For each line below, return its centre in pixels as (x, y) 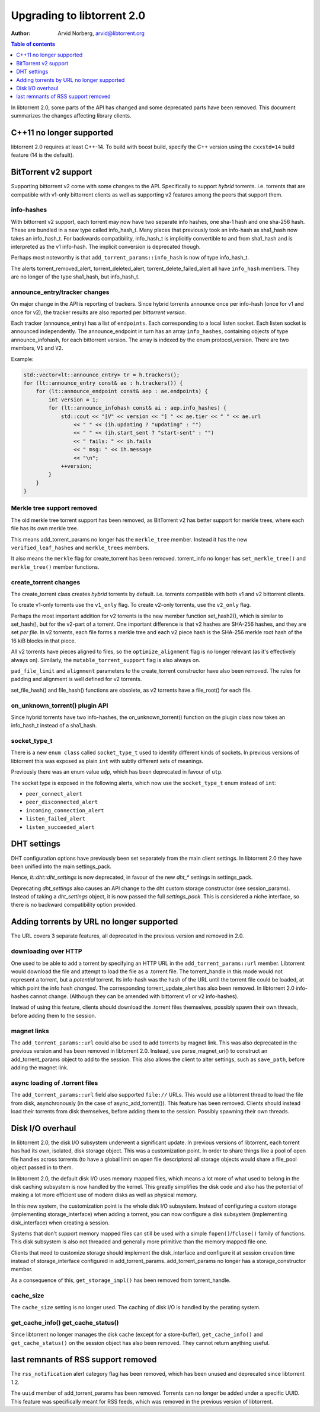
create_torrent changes (46, 582)
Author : (21, 33)
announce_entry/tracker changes (60, 292)
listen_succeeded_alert (60, 827)
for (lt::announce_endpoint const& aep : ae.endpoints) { (122, 391)
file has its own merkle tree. (45, 528)
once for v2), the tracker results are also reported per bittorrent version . (99, 312)
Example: (22, 359)
